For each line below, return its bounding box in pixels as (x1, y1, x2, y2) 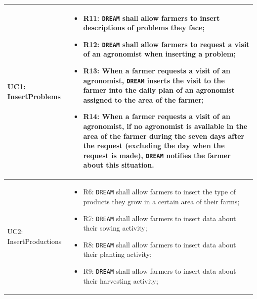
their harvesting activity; (83, 275, 158, 286)
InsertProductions (7, 236, 62, 246)
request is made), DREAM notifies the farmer (83, 150, 231, 160)
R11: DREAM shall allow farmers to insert (83, 12, 220, 23)
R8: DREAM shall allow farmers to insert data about (83, 239, 236, 249)
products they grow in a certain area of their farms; (83, 196, 240, 206)
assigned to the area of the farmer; (83, 94, 204, 105)
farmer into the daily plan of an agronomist (83, 85, 235, 95)
